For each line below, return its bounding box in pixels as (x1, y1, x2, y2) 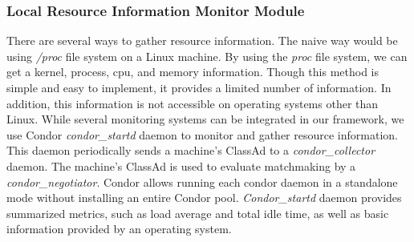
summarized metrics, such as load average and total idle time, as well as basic (6, 204, 389, 221)
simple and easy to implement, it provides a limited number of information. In (6, 79, 392, 95)
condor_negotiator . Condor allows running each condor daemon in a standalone (6, 173, 398, 190)
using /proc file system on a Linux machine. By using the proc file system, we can (6, 47, 408, 64)
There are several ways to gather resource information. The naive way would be (6, 32, 398, 49)
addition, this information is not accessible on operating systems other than (6, 95, 379, 111)
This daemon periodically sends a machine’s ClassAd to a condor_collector (6, 142, 375, 159)
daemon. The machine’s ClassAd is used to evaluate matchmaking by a (6, 157, 356, 174)
